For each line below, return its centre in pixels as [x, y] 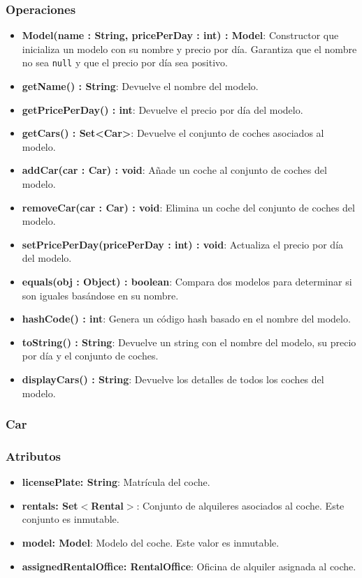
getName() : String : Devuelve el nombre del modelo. [140, 86]
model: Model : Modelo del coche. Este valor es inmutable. [151, 542]
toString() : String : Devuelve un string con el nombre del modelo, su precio [189, 342]
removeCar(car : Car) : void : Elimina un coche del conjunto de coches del [188, 207]
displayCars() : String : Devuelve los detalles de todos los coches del [173, 379]
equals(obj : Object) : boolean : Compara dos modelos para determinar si [187, 281]
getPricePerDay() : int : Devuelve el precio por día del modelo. [162, 109]
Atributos [34, 455]
